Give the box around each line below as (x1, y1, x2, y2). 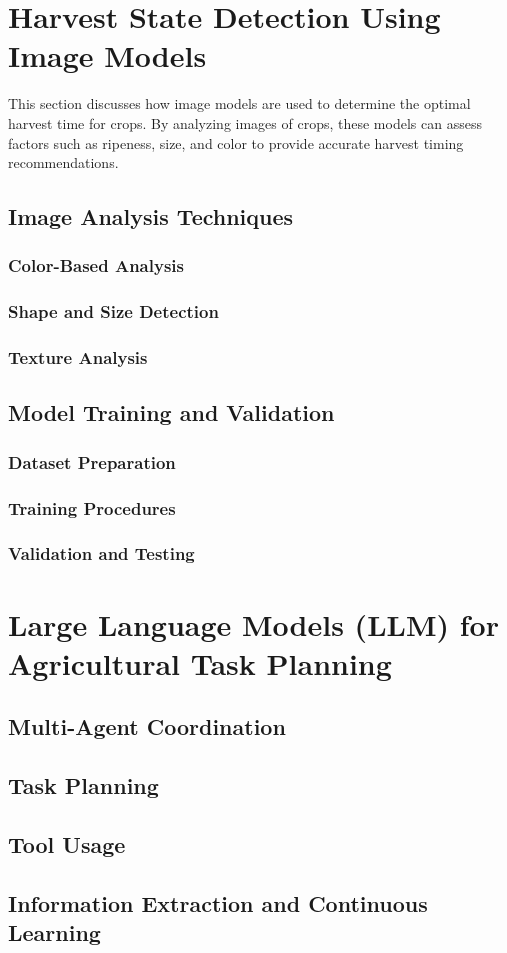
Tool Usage (8, 828, 126, 859)
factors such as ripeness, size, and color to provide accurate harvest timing (8, 132, 464, 153)
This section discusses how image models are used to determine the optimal (8, 93, 471, 114)
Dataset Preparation (8, 449, 176, 474)
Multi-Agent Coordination (8, 711, 286, 742)
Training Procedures (8, 495, 176, 520)
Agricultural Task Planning (8, 642, 392, 683)
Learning (8, 917, 101, 947)
